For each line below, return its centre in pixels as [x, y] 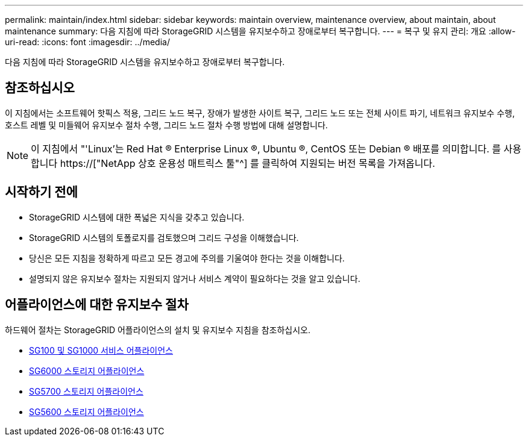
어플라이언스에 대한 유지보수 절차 [97, 305]
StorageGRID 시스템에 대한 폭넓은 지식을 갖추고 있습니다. [137, 217]
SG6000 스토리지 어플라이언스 [87, 371]
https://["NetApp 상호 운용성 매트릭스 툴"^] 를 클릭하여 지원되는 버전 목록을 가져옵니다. [247, 163]
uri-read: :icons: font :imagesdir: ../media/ [87, 42]
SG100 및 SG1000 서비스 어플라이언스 [101, 350]
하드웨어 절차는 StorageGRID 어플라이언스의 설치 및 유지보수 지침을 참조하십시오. [158, 330]
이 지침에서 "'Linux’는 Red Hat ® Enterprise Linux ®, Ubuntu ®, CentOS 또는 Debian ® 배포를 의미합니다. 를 [266, 149]
